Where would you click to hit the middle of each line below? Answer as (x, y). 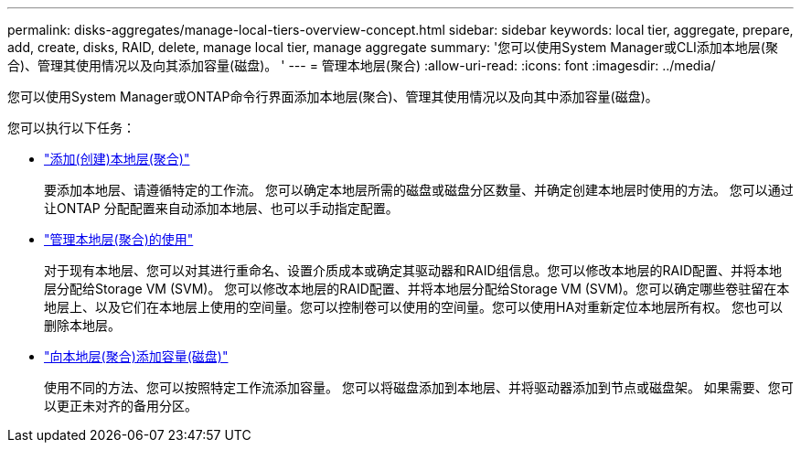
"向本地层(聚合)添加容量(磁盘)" (136, 356)
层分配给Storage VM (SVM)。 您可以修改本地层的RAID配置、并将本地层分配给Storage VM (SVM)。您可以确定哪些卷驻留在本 (417, 289)
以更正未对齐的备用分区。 (121, 406)
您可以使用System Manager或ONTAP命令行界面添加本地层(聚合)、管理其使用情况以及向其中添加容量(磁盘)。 (333, 96)
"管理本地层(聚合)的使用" (119, 239)
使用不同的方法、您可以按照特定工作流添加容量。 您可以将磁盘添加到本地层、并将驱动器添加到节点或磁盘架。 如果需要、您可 (419, 387)
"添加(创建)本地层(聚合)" (117, 159)
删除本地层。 (82, 325)
